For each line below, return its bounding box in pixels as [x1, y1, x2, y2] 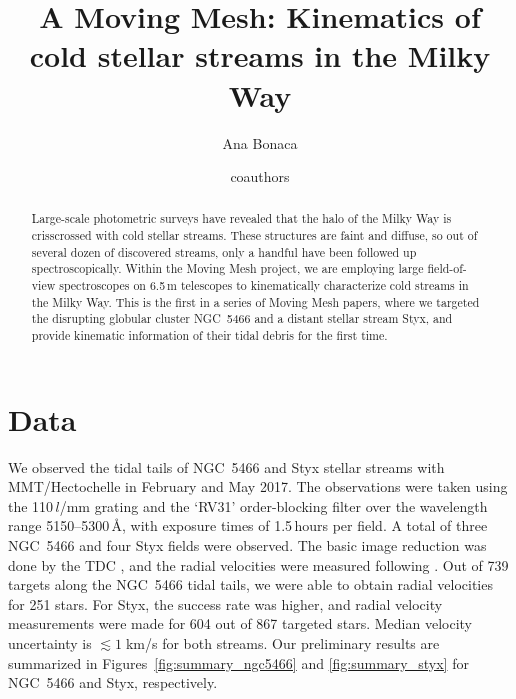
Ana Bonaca [222, 132, 298, 153]
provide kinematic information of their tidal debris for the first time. [31, 327, 388, 344]
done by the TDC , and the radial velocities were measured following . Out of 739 [8, 554, 509, 575]
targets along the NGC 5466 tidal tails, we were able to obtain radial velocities [8, 574, 493, 595]
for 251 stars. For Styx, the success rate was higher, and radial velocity [8, 593, 443, 614]
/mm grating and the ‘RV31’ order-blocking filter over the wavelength [59, 495, 488, 516]
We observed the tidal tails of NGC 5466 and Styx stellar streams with [8, 456, 445, 477]
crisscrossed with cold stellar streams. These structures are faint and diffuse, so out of [31, 227, 478, 244]
